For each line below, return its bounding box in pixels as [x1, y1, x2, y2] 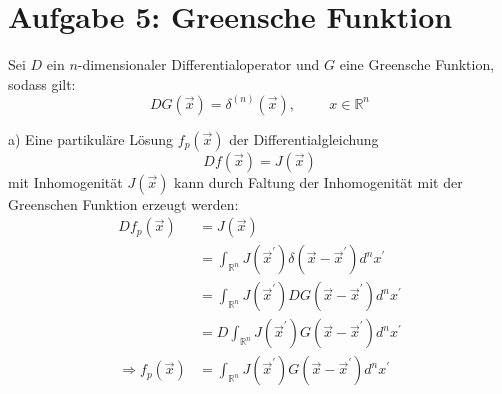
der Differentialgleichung [229, 128, 379, 149]
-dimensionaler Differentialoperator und [77, 54, 320, 75]
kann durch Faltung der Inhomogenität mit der [174, 171, 463, 192]
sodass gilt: [8, 73, 76, 94]
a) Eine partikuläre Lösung [8, 128, 174, 149]
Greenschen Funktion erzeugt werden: [8, 193, 239, 214]
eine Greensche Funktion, [339, 54, 495, 75]
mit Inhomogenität [8, 171, 123, 192]
